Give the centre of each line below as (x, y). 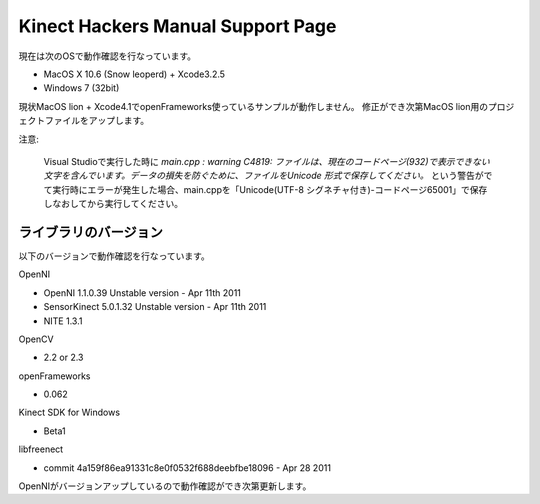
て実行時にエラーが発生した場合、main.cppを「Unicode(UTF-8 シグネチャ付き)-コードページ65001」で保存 (265, 189)
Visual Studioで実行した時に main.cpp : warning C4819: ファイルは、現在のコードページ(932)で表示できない (266, 161)
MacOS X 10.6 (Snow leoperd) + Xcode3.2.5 (134, 74)
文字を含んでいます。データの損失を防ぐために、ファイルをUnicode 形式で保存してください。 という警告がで (268, 176)
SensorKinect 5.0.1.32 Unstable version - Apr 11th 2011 (155, 307)
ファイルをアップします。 (97, 121)
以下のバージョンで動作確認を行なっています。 (114, 256)
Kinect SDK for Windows (69, 412)
